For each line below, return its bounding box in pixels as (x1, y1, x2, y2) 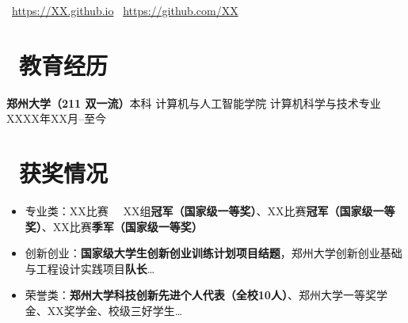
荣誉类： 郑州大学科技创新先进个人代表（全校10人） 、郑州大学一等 (25, 287, 365, 303)
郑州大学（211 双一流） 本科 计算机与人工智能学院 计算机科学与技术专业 (6, 94, 381, 111)
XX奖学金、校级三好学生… (47, 302, 183, 318)
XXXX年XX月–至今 (6, 110, 106, 127)
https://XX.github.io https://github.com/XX (12, 2, 238, 18)
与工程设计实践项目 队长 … (25, 260, 155, 276)
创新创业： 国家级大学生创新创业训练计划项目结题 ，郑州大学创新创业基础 (25, 245, 402, 261)
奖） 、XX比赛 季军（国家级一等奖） (25, 218, 203, 234)
